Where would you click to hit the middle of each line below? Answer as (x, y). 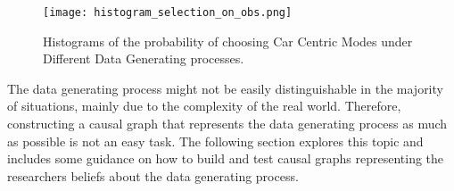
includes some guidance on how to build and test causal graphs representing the (226, 158)
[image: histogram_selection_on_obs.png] (168, 12)
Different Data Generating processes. (144, 58)
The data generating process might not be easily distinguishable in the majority (225, 88)
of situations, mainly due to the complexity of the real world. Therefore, (204, 106)
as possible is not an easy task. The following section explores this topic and (215, 141)
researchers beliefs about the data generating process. (153, 175)
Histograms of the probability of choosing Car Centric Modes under (228, 41)
